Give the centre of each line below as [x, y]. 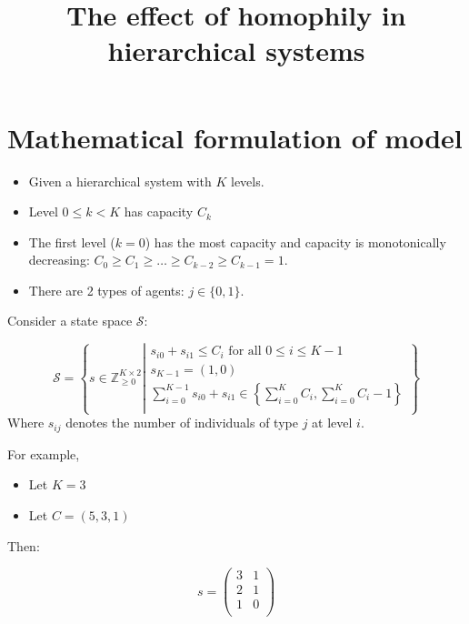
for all [245, 352]
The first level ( [72, 242]
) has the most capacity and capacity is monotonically [295, 242]
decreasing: [59, 260]
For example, [44, 453]
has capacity [159, 211]
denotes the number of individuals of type [182, 423]
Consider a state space [70, 321]
